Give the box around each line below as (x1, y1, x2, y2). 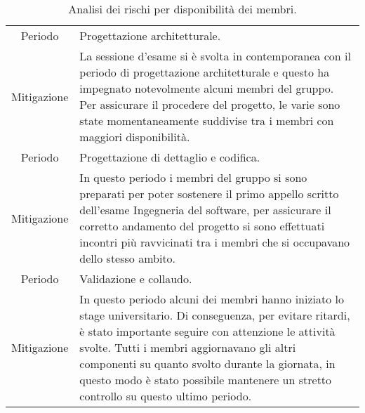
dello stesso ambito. (79, 250, 176, 266)
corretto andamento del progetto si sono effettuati (79, 218, 325, 234)
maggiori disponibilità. (79, 129, 190, 145)
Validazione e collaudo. (79, 270, 192, 287)
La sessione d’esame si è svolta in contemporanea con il (79, 48, 351, 64)
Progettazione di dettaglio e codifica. (79, 149, 260, 165)
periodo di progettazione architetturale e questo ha (79, 64, 330, 80)
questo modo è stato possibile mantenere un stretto (79, 372, 332, 388)
